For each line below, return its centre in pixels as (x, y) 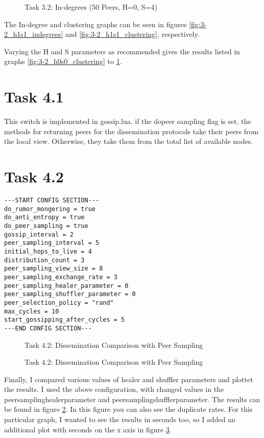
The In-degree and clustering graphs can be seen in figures (95, 24)
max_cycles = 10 (32, 311)
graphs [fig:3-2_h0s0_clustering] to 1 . (63, 61)
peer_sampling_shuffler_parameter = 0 (70, 294)
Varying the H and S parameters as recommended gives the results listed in (122, 51)
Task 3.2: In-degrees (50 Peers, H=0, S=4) (91, 7)
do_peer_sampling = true (46, 226)
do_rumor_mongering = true (50, 209)
